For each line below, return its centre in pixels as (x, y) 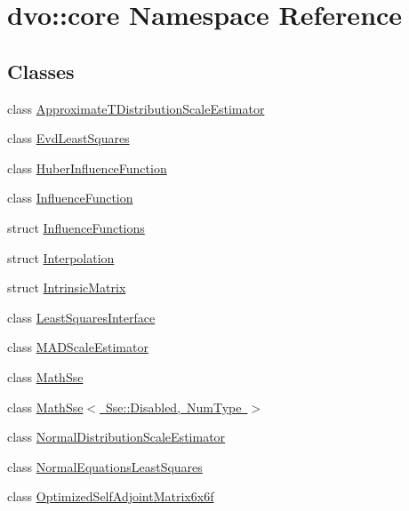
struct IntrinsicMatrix (67, 287)
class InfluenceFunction (70, 198)
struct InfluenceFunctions (76, 227)
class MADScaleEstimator (78, 347)
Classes (41, 71)
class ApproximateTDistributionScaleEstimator (136, 108)
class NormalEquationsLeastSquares (105, 466)
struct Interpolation (61, 257)
